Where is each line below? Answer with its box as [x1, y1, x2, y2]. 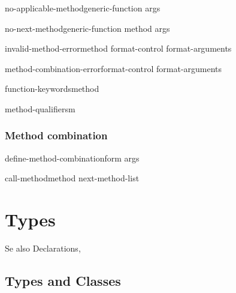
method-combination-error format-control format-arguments [5, 62, 222, 74]
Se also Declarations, [5, 242, 81, 255]
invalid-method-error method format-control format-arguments [5, 42, 232, 55]
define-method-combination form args [5, 151, 140, 164]
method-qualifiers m [5, 102, 75, 115]
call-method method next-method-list [5, 172, 140, 184]
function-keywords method [5, 82, 99, 95]
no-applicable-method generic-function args [5, 2, 161, 14]
